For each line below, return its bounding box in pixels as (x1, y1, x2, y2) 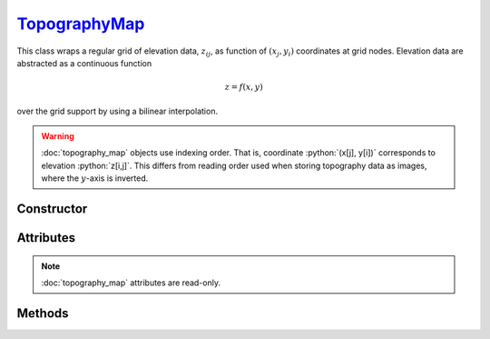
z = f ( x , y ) (224, 82, 263, 93)
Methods (16, 305, 69, 321)
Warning (41, 130, 74, 141)
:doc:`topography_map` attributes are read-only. (41, 277, 221, 288)
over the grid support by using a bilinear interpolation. (16, 105, 218, 116)
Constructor (16, 201, 88, 216)
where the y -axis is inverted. (41, 173, 149, 184)
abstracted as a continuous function (16, 57, 152, 68)
